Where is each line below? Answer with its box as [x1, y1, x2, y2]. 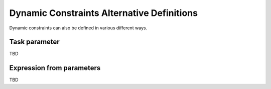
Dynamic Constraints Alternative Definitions [9, 7, 198, 18]
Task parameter [9, 38, 60, 46]
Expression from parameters [9, 64, 101, 72]
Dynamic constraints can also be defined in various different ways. [9, 25, 148, 31]
